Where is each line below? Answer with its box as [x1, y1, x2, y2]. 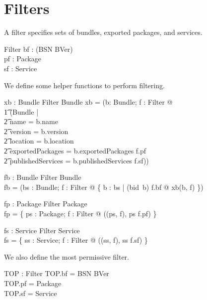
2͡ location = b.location [4, 136, 74, 146]
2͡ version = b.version [4, 126, 69, 136]
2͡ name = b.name [4, 116, 58, 127]
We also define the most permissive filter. [4, 251, 129, 262]
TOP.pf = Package [4, 278, 62, 288]
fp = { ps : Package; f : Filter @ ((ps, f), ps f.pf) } [4, 208, 157, 219]
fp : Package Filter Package [4, 198, 87, 209]
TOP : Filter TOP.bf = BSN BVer [4, 268, 109, 279]
